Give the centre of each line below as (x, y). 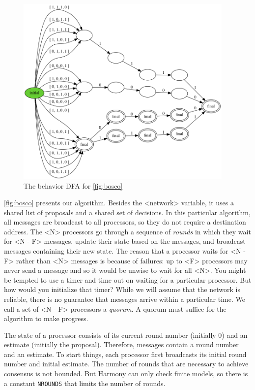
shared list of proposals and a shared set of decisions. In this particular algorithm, (127, 212)
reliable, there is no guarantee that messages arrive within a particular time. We (125, 299)
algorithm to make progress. (46, 318)
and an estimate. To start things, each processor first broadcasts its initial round (125, 354)
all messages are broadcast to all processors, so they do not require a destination (125, 222)
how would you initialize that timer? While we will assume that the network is (122, 289)
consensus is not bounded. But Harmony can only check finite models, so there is (126, 374)
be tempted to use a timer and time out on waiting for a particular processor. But (128, 279)
